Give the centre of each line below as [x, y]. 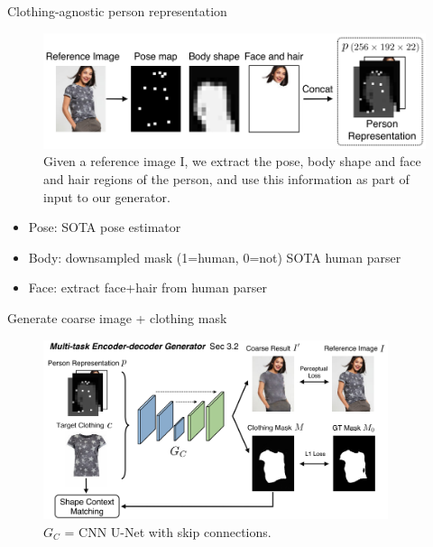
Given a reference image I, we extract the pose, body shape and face [232, 161]
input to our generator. [107, 196]
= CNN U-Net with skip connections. [168, 531]
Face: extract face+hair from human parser [147, 287]
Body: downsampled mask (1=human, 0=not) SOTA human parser [215, 257]
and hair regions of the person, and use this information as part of [226, 178]
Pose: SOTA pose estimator [105, 227]
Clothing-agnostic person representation [117, 11]
